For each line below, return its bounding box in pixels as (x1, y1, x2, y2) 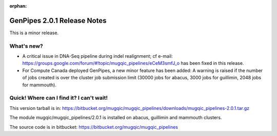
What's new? (9, 42, 43, 50)
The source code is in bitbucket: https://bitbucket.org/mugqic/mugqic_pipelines (9, 124, 178, 130)
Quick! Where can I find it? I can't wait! (9, 95, 108, 102)
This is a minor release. (9, 30, 59, 36)
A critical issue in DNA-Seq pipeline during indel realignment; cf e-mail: (22, 53, 173, 59)
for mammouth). (22, 82, 56, 88)
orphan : (9, 3, 27, 9)
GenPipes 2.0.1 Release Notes (9, 16, 107, 25)
